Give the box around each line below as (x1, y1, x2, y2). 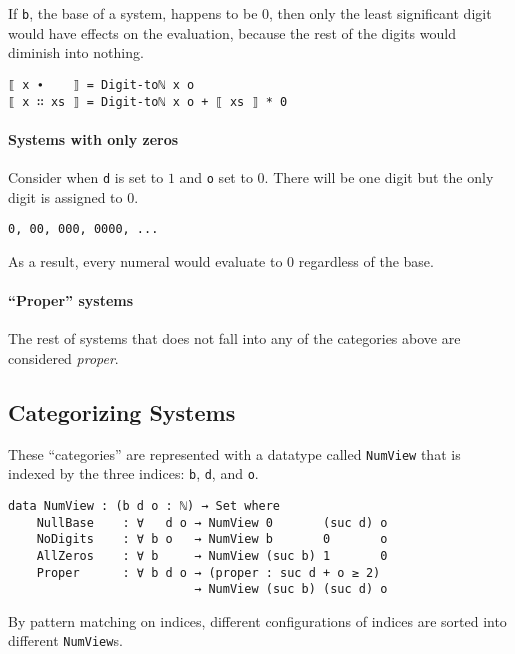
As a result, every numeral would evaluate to (8, 250, 283, 271)
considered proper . (8, 347, 119, 368)
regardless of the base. (298, 250, 434, 271)
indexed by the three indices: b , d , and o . (8, 463, 259, 484)
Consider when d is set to (8, 166, 164, 187)
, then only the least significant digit (269, 3, 492, 23)
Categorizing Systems (8, 396, 236, 427)
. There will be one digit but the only (264, 166, 494, 187)
